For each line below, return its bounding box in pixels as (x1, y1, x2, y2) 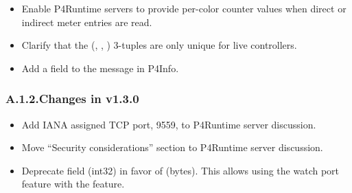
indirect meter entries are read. (21, 14, 152, 29)
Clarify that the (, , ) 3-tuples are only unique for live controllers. (21, 38, 297, 52)
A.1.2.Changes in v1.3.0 (5, 90, 139, 107)
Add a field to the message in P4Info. (21, 60, 179, 75)
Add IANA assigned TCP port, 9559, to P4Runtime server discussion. (21, 117, 316, 131)
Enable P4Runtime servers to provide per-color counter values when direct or (21, 1, 347, 15)
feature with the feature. (21, 177, 125, 191)
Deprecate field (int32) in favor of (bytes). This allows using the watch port (21, 163, 340, 177)
